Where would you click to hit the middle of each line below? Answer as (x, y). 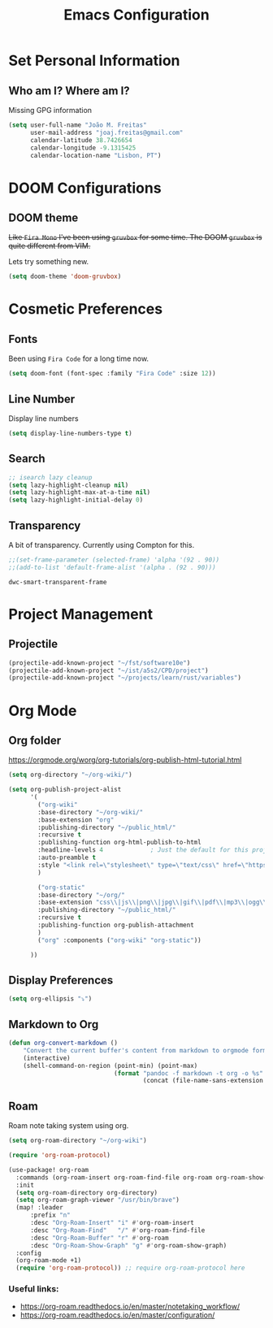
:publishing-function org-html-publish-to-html (119, 843)
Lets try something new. (49, 262)
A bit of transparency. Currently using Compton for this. (102, 545)
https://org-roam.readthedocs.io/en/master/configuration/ (117, 1315)
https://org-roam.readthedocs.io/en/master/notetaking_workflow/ (130, 1307)
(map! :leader (39, 1208)
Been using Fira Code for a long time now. (78, 358)
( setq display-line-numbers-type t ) (70, 433)
